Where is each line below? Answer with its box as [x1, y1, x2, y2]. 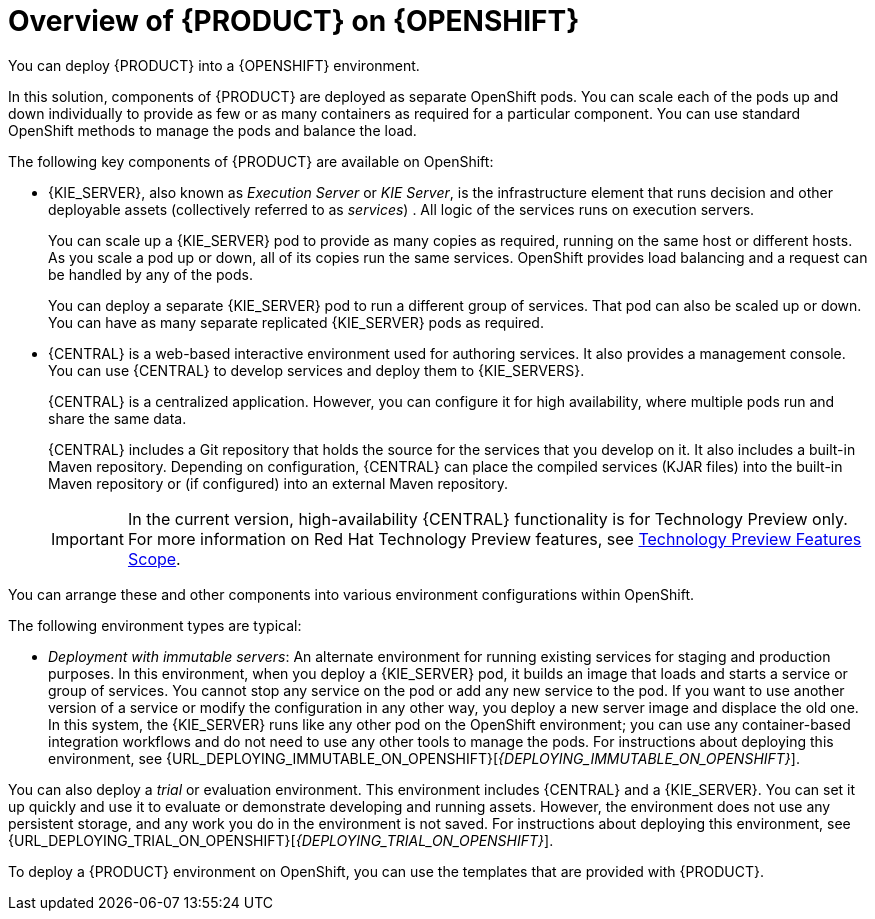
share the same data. [48, 409, 187, 427]
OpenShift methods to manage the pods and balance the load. [8, 121, 417, 139]
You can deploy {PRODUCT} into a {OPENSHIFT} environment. [8, 56, 420, 74]
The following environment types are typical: [8, 616, 302, 634]
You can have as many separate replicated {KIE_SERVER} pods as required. [48, 313, 544, 331]
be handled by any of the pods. [48, 265, 253, 283]
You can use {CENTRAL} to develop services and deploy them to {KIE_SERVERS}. [48, 361, 585, 379]
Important [51, 528, 124, 549]
